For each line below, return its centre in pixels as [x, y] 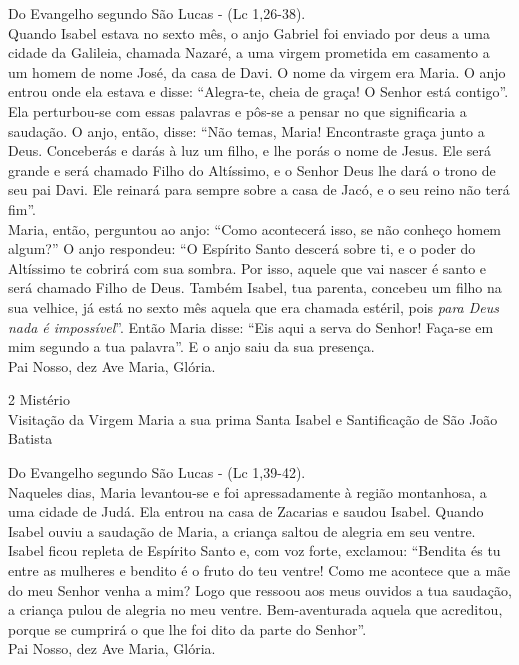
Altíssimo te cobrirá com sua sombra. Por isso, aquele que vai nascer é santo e [247, 267]
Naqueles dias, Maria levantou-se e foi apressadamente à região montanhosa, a [247, 491]
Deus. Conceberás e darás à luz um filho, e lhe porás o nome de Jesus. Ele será [250, 150]
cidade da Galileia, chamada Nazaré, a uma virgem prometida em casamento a [249, 52]
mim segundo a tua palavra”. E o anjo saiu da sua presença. [191, 346]
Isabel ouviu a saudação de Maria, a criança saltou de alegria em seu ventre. [242, 530]
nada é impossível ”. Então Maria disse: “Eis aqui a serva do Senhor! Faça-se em [251, 326]
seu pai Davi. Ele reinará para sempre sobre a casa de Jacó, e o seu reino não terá [259, 189]
